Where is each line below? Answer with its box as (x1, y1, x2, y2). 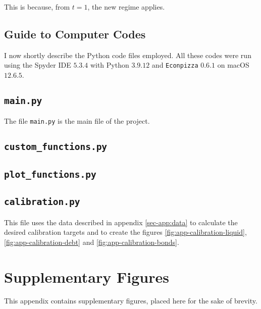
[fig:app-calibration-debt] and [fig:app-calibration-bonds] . (4, 236, 179, 247)
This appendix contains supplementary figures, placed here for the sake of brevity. (4, 295, 257, 306)
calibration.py (4, 196, 80, 208)
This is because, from (4, 2, 70, 12)
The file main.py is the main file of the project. (4, 116, 150, 126)
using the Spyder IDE (4, 60, 71, 70)
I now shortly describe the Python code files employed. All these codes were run (4, 49, 251, 60)
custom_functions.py (4, 141, 108, 152)
